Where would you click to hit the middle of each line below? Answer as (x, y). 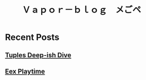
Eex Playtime (25, 71)
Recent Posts (32, 37)
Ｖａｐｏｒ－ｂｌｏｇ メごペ (81, 10)
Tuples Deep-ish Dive (38, 55)
